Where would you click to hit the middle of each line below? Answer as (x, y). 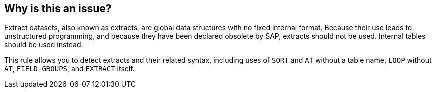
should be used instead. (44, 45)
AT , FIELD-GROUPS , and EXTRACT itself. (69, 69)
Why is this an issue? (58, 9)
